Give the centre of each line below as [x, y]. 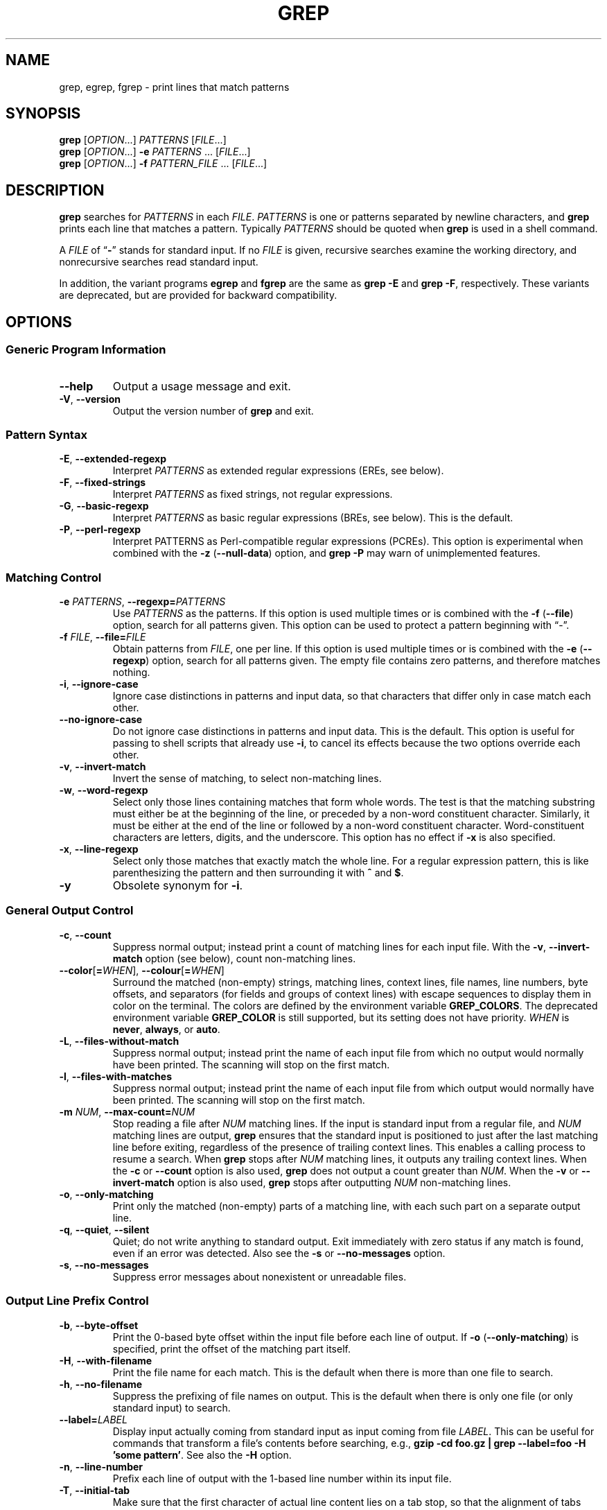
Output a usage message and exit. [202, 386]
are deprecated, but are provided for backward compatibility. [198, 295]
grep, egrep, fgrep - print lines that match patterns [174, 87]
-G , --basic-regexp [104, 506]
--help [76, 386]
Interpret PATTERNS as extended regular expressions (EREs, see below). [278, 471]
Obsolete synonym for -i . [178, 885]
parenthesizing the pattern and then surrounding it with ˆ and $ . [258, 873]
